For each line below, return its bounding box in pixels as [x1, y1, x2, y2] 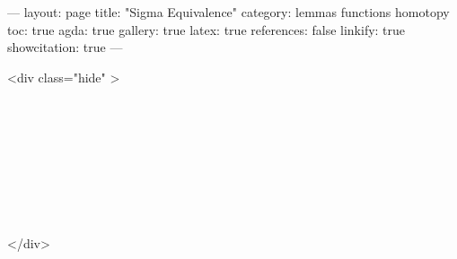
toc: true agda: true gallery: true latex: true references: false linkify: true [7, 20, 406, 39]
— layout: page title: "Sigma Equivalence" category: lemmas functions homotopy [7, 3, 450, 21]
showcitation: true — [7, 38, 123, 56]
